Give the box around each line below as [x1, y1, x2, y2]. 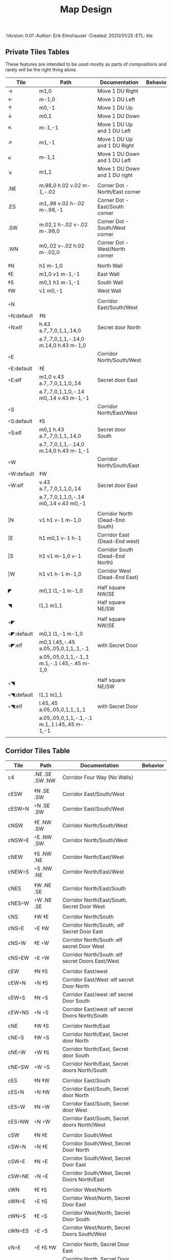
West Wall [97, 287, 121, 294]
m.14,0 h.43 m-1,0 [39, 342, 86, 349]
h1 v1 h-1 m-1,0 [39, 570, 82, 578]
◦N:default [8, 312, 33, 319]
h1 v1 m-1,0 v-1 [39, 552, 81, 560]
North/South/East [97, 462, 140, 469]
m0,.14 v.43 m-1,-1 [39, 395, 90, 401]
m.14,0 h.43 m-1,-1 [39, 447, 90, 454]
